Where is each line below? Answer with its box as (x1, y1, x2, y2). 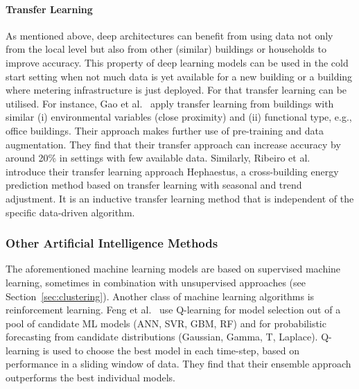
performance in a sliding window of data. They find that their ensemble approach (6, 356, 351, 371)
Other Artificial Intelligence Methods (6, 234, 218, 252)
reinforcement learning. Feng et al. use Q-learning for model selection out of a (6, 302, 341, 317)
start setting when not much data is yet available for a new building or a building (6, 69, 353, 83)
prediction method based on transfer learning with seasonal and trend (6, 178, 302, 192)
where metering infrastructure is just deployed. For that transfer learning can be (6, 83, 347, 97)
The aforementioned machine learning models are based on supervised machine (6, 261, 341, 276)
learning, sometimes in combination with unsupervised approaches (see (6, 275, 306, 289)
